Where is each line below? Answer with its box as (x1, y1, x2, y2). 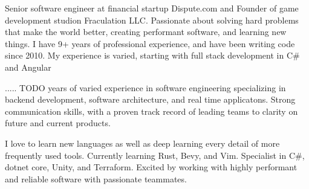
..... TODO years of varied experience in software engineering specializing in (5, 81, 286, 94)
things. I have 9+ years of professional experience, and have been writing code (5, 37, 295, 50)
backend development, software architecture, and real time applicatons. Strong (5, 93, 296, 106)
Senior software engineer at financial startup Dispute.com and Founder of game (5, 2, 299, 14)
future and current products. (5, 117, 111, 129)
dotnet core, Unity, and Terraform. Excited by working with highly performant (5, 161, 298, 173)
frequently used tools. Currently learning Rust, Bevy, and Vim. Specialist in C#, (5, 149, 305, 161)
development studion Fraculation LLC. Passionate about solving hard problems (5, 13, 299, 26)
